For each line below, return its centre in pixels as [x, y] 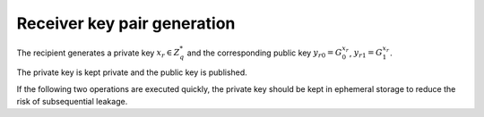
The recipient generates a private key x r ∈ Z [98, 54]
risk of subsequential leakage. [72, 101]
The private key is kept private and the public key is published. [132, 72]
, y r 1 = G [366, 54]
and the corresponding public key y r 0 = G [264, 54]
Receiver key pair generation [126, 23]
